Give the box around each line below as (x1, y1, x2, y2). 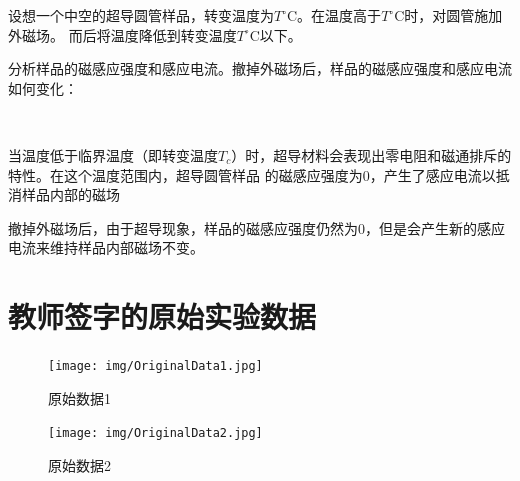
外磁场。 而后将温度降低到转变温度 (8, 24, 237, 45)
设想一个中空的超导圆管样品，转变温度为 (8, 5, 274, 25)
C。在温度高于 (287, 5, 382, 25)
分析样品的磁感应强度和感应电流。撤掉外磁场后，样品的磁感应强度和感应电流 (8, 58, 512, 79)
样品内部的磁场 (21, 184, 120, 205)
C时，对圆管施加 (394, 5, 503, 25)
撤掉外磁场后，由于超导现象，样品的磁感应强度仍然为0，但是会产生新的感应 (8, 217, 505, 238)
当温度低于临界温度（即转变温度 (8, 144, 218, 165)
